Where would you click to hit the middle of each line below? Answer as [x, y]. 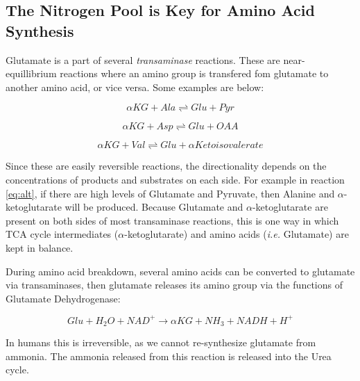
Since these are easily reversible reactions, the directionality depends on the [166, 166]
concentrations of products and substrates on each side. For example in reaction [175, 179]
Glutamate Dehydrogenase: [63, 298]
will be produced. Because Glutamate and [154, 207]
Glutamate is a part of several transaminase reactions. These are [143, 59]
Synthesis [40, 30]
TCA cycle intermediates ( [62, 234]
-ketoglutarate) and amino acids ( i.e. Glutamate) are [237, 234]
